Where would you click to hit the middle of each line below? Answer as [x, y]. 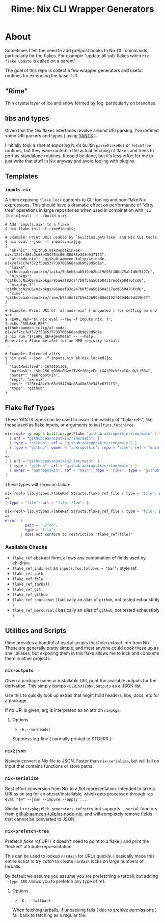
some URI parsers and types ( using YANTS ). [51, 135]
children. [21, 563]
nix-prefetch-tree [27, 831]
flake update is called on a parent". [41, 61]
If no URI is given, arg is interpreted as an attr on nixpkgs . [63, 710]
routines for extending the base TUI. [42, 75]
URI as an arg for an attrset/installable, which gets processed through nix [79, 793]
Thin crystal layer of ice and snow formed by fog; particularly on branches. [81, 103]
